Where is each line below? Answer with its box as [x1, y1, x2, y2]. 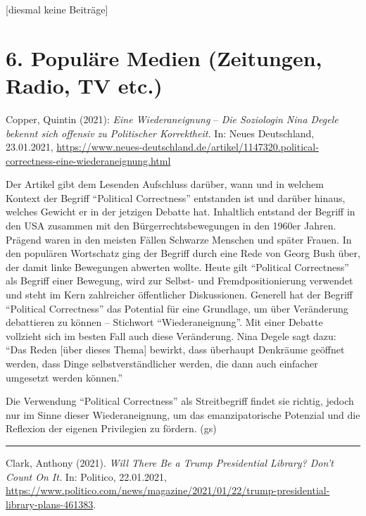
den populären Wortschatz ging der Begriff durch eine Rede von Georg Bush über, [6, 246, 360, 260]
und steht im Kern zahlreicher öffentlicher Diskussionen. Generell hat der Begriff [6, 287, 353, 302]
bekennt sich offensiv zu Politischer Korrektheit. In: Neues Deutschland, [6, 125, 315, 140]
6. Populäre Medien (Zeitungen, [6, 43, 322, 72]
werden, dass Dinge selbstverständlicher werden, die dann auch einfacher [6, 356, 318, 370]
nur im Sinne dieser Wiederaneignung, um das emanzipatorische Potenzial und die [6, 407, 360, 422]
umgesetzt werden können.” [6, 370, 123, 384]
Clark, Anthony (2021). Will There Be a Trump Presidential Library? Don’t [6, 455, 334, 470]
